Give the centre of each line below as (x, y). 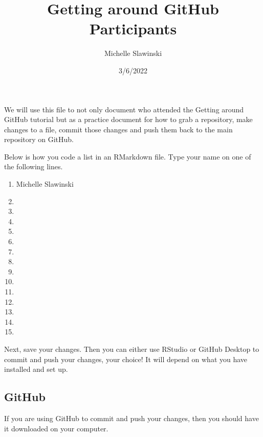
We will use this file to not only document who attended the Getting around (124, 109)
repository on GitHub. (39, 139)
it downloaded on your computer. (56, 428)
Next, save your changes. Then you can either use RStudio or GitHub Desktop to (132, 349)
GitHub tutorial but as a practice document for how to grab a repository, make (128, 119)
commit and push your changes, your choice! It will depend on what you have (126, 359)
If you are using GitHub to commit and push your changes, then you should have (131, 418)
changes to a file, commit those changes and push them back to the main (118, 129)
